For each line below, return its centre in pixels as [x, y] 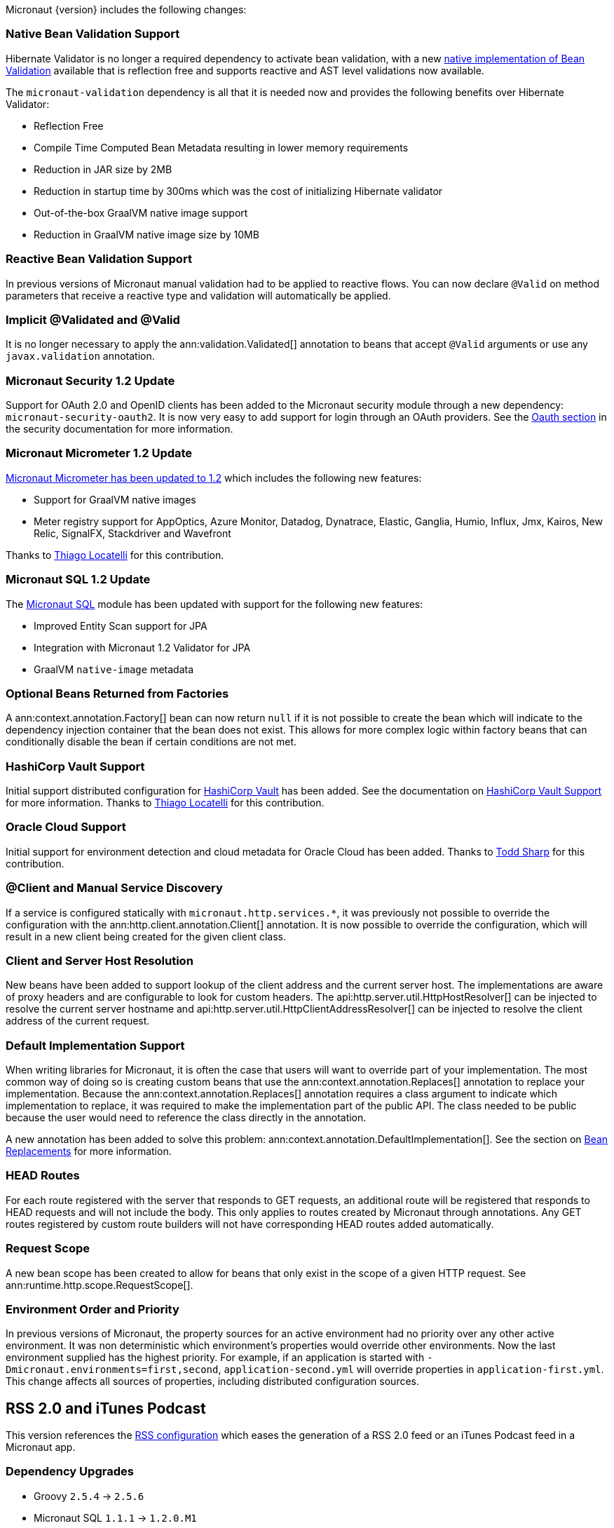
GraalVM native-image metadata [114, 669]
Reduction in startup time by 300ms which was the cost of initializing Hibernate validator [238, 191]
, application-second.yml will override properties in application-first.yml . [411, 1370]
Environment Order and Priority [93, 1309]
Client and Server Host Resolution [100, 960]
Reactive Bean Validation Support [99, 259]
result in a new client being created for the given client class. [146, 936]
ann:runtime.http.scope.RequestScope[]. [100, 1285]
